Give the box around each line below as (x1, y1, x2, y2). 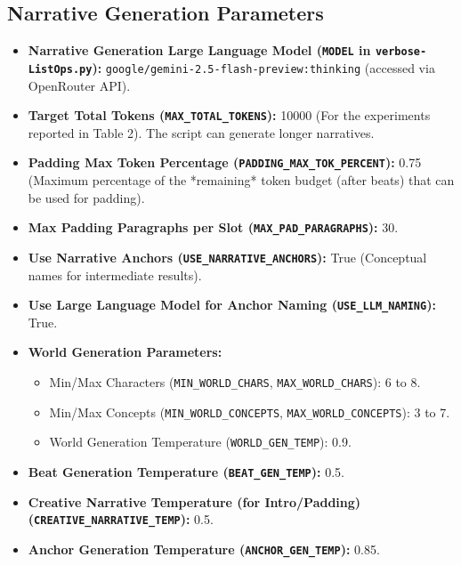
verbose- (375, 45, 427, 59)
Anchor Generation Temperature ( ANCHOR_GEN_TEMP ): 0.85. (28, 539, 380, 558)
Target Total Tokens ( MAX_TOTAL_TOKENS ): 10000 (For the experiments (28, 106, 431, 125)
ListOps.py (28, 62, 93, 76)
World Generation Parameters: (28, 343, 222, 361)
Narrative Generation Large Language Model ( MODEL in (28, 41, 371, 60)
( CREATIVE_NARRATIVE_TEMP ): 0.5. (28, 510, 214, 529)
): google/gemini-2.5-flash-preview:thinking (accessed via (92, 58, 435, 77)
